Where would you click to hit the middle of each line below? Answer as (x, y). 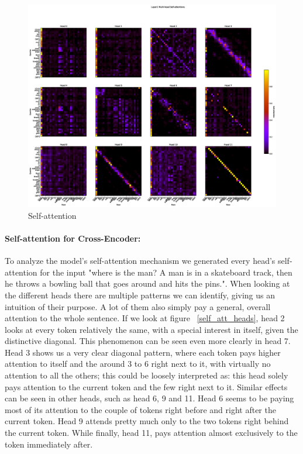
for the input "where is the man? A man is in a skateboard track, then (166, 272)
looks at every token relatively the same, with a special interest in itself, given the (151, 329)
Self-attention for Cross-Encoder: (73, 238)
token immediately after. (49, 444)
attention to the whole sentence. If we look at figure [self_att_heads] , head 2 (145, 318)
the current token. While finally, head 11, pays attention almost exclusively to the (151, 433)
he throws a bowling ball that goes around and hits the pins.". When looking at (147, 283)
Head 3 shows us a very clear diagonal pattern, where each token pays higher (143, 352)
